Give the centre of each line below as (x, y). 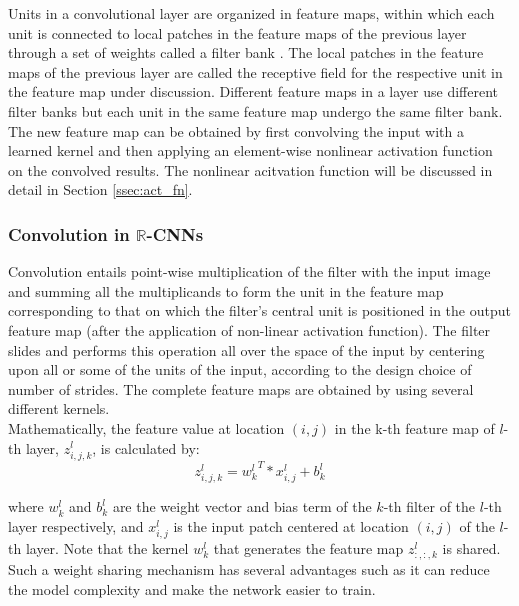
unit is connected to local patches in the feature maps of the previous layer (237, 32)
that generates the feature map (308, 548)
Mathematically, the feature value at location (146, 427)
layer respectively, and (76, 525)
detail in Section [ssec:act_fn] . (100, 189)
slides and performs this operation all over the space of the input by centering (246, 349)
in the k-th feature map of (414, 427)
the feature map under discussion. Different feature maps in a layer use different (253, 91)
